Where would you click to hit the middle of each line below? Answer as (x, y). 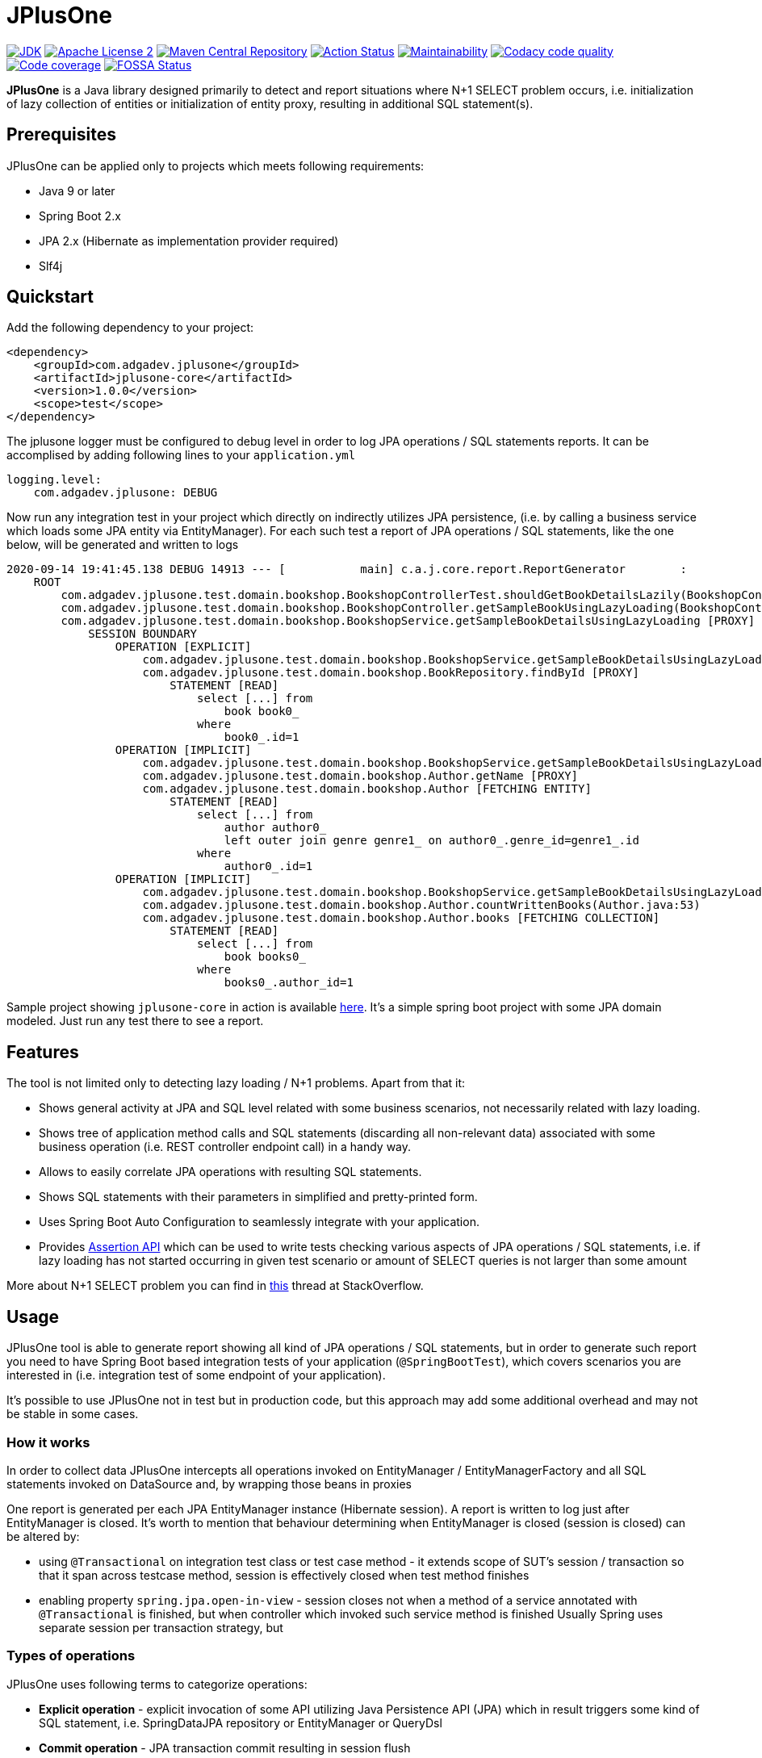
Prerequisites (61, 135)
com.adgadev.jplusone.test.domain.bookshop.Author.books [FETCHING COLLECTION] (401, 918)
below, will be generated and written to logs (123, 545)
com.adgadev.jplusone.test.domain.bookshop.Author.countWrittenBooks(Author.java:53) (421, 905)
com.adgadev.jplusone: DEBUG (126, 493)
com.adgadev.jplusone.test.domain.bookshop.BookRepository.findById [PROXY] (391, 673)
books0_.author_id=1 (289, 983)
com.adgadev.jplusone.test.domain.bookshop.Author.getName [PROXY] (360, 776)
